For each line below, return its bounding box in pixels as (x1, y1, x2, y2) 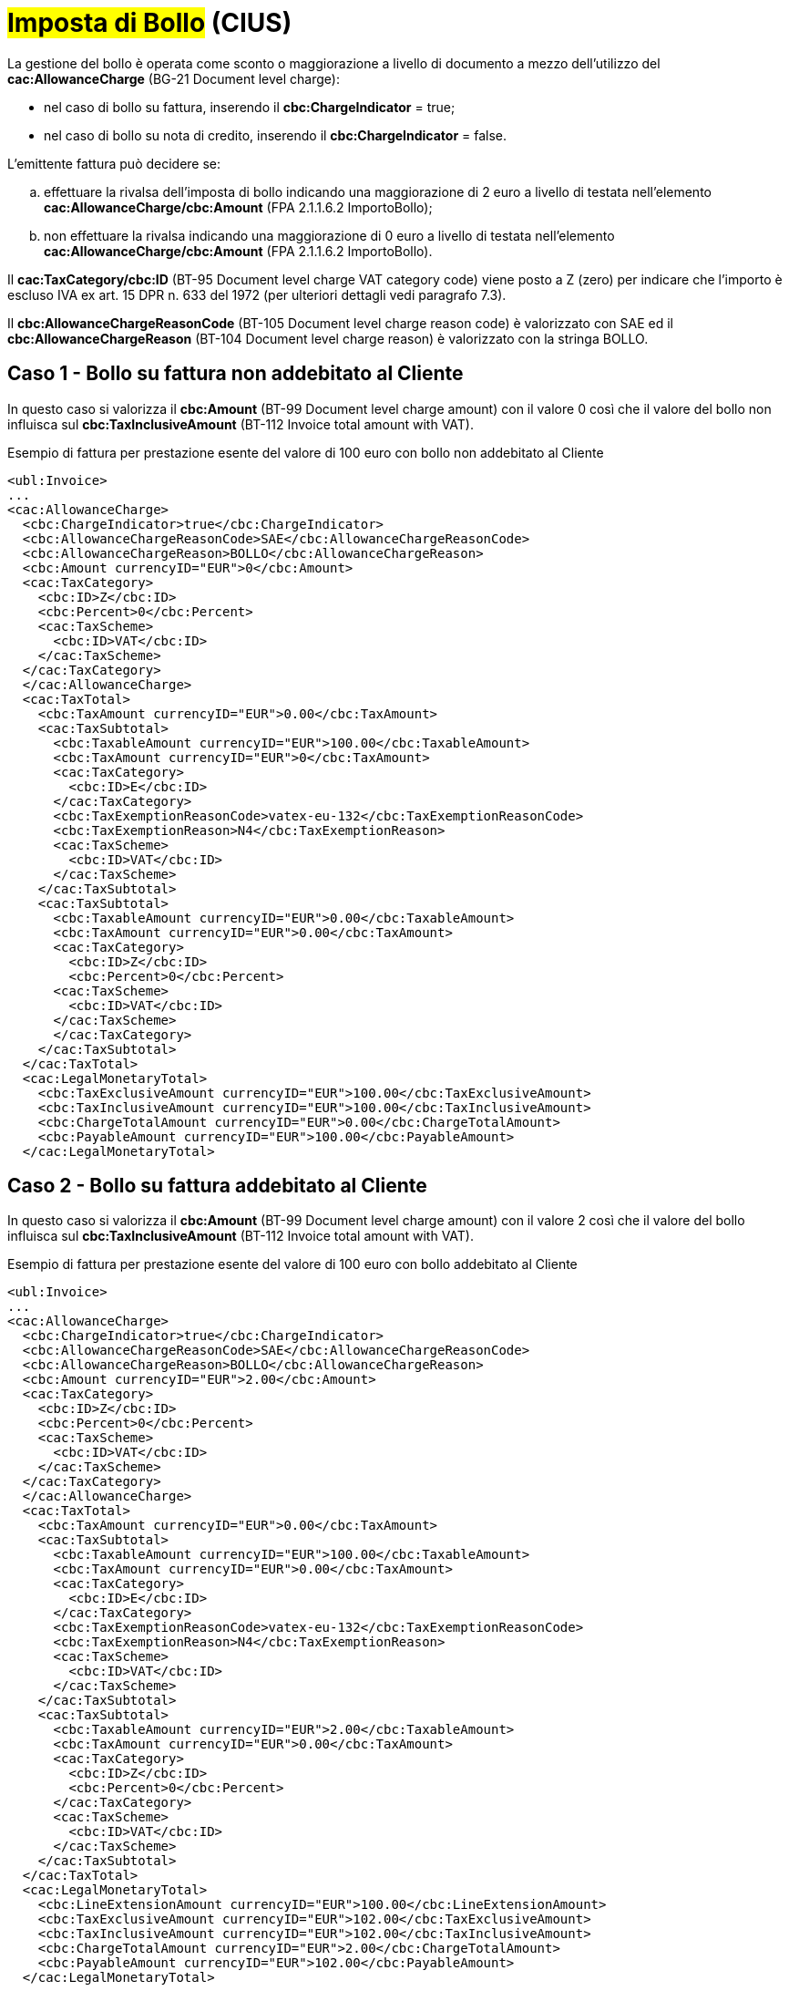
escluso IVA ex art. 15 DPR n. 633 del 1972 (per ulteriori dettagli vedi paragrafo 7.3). (7, 286, 507, 303)
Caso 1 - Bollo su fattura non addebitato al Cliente (7, 362, 464, 386)
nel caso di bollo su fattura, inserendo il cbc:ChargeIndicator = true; (44, 98, 456, 115)
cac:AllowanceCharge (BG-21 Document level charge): (7, 70, 340, 87)
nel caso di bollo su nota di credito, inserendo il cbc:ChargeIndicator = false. (44, 127, 507, 143)
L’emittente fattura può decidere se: (7, 155, 221, 171)
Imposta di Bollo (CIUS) (7, 7, 292, 38)
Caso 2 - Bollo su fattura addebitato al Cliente (7, 1174, 427, 1198)
